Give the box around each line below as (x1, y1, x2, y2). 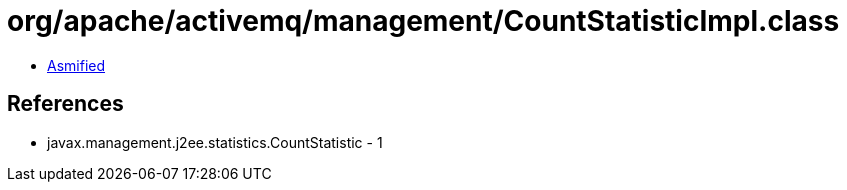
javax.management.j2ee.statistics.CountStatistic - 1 (47, 133, 383, 151)
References (7, 91, 124, 117)
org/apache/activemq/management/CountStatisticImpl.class (7, 4, 840, 38)
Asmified (47, 56, 106, 74)
